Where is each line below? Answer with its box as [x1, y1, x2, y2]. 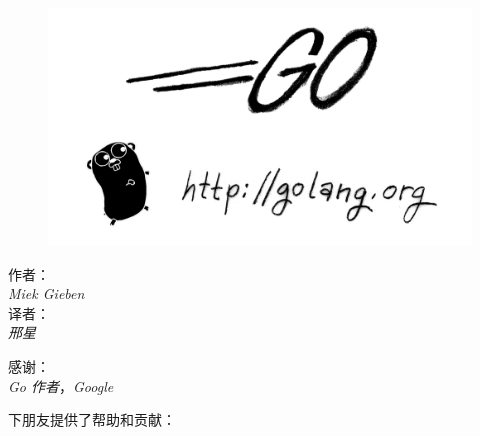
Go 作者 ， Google [8, 375, 114, 396]
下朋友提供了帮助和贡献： [8, 409, 176, 430]
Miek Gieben [8, 283, 85, 304]
